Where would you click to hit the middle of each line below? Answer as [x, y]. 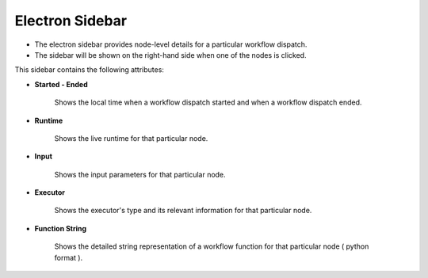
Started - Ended [61, 84]
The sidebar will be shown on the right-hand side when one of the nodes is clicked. [170, 55]
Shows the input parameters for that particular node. [140, 174]
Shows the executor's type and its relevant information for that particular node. [183, 211]
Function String [61, 228]
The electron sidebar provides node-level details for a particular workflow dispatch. [171, 44]
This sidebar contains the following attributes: [89, 70]
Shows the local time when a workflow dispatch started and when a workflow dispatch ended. [208, 102]
